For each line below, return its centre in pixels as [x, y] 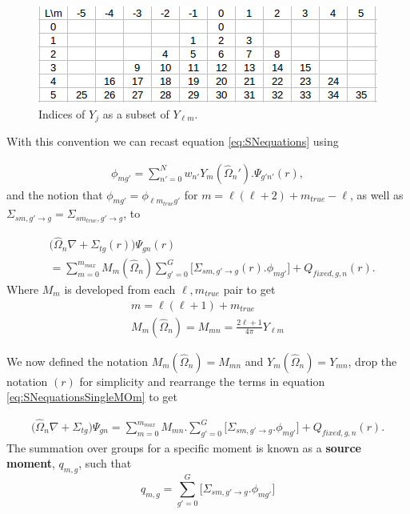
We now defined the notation [77, 361]
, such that [105, 463]
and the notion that [55, 194]
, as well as [376, 194]
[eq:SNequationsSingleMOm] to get [92, 397]
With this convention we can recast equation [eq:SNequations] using [173, 141]
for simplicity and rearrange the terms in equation [202, 381]
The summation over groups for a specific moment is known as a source [184, 447]
